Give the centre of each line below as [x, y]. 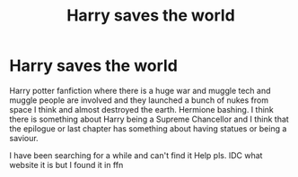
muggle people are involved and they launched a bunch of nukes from [139, 100]
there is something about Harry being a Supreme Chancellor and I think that [149, 119]
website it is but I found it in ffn [66, 164]
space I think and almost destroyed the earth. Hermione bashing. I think [141, 109]
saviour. [24, 138]
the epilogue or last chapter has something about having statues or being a [148, 128]
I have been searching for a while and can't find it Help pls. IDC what [136, 155]
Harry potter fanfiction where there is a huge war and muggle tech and [140, 90]
